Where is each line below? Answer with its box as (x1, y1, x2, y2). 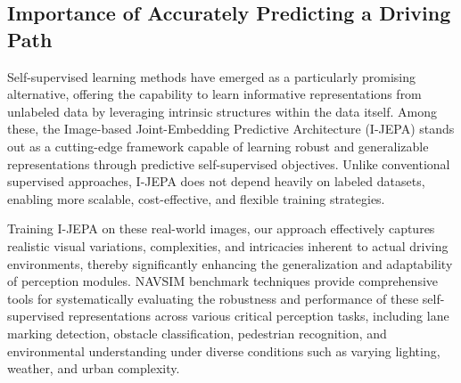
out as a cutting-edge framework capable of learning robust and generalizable (7, 136, 429, 155)
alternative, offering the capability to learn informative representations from (7, 85, 422, 103)
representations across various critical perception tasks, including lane (68, 306, 449, 325)
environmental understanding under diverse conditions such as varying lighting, (7, 341, 440, 360)
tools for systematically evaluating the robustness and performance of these (7, 289, 419, 307)
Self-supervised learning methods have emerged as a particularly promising (7, 67, 416, 86)
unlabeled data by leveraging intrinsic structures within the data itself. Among (7, 102, 437, 120)
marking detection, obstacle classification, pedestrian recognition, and (7, 323, 387, 342)
